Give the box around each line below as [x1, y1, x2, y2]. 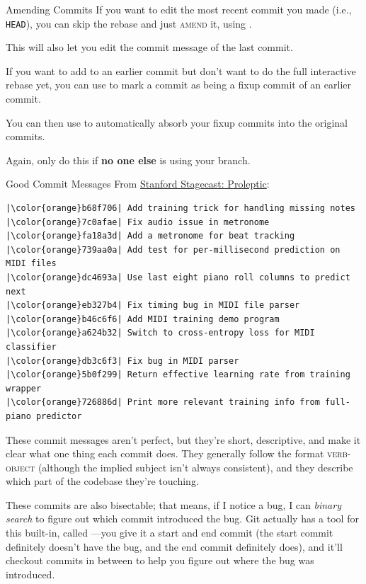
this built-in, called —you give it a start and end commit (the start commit [6, 525, 333, 540]
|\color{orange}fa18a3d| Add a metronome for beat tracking [6, 231, 295, 241]
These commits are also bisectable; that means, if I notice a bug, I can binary [6, 497, 341, 512]
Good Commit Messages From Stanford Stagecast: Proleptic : [6, 176, 270, 191]
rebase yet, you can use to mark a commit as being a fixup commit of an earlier [6, 77, 351, 92]
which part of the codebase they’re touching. [6, 474, 199, 488]
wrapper [6, 383, 42, 394]
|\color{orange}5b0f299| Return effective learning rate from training [6, 370, 350, 380]
